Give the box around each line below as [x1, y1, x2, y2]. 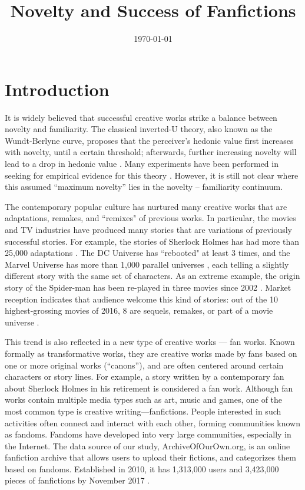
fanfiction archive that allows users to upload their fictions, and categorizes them [5, 451, 296, 463]
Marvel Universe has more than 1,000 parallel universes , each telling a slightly [5, 258, 289, 270]
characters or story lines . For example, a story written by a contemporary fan [5, 370, 284, 383]
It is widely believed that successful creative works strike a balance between [5, 111, 277, 123]
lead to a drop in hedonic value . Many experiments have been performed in [5, 157, 279, 170]
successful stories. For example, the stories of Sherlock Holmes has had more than [5, 235, 299, 247]
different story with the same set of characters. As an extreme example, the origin [5, 269, 300, 282]
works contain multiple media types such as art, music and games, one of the [5, 393, 283, 406]
